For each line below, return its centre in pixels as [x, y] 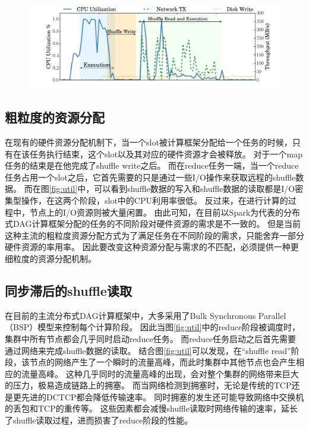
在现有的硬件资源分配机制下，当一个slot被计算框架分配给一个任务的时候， [149, 142]
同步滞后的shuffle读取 [68, 290]
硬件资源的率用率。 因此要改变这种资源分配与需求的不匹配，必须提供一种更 [152, 247]
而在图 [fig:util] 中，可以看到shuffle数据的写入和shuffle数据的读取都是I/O [160, 189]
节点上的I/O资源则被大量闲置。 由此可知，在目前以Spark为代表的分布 [165, 212]
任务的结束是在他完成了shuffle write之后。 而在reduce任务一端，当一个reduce [152, 165]
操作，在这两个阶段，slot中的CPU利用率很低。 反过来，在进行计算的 [154, 200]
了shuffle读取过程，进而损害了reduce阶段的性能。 [99, 420]
